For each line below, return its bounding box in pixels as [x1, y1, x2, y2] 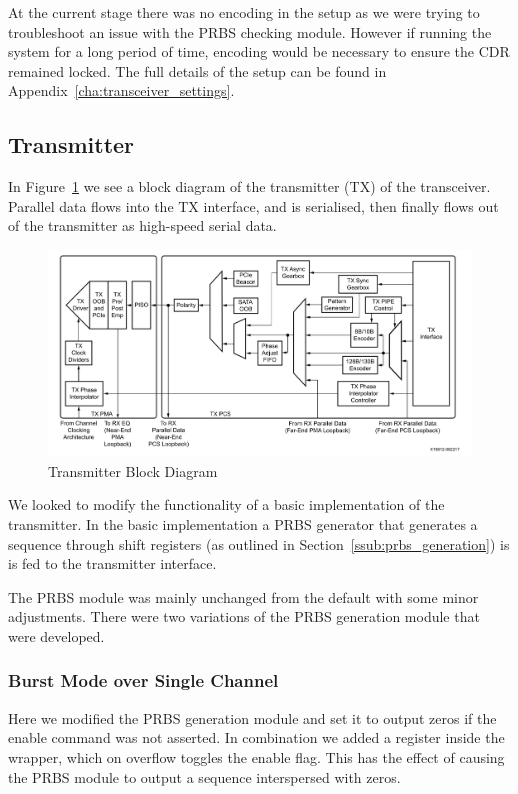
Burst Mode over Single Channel [8, 668, 279, 693]
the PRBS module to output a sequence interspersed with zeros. [8, 766, 401, 787]
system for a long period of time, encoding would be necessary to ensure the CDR [8, 41, 510, 62]
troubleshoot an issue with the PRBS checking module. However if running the [8, 21, 492, 42]
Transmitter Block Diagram [48, 460, 218, 481]
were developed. [8, 625, 105, 646]
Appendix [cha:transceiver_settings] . [8, 80, 235, 101]
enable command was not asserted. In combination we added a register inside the [8, 727, 505, 748]
